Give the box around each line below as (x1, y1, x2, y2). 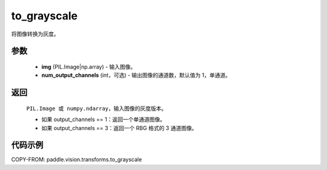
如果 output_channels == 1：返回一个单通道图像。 (41, 116, 166, 123)
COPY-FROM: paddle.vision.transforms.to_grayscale (11, 156, 142, 163)
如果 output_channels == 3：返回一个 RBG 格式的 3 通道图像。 (41, 124, 197, 131)
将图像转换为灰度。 (11, 30, 59, 38)
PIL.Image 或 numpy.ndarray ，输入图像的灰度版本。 (26, 105, 167, 112)
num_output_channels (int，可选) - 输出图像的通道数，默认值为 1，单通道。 (41, 71, 231, 79)
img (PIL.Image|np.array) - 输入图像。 (41, 63, 136, 70)
